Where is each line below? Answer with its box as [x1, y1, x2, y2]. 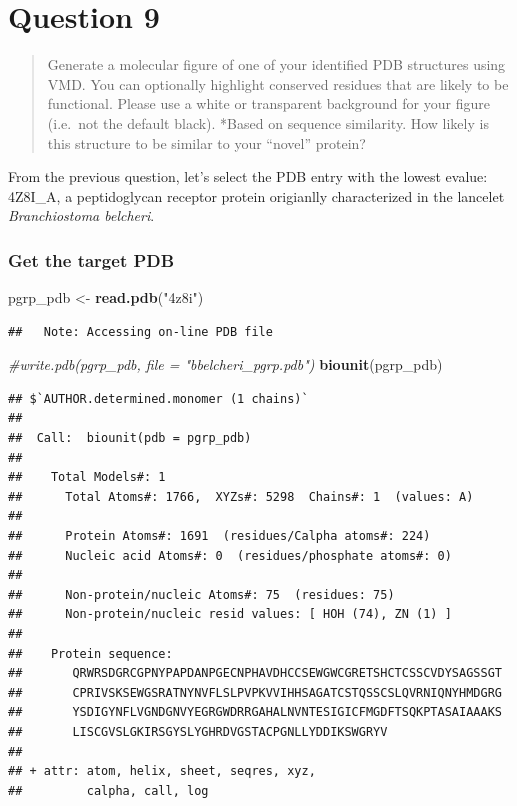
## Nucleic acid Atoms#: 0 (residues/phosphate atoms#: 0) [8, 548, 452, 563]
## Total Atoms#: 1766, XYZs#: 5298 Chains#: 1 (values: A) [8, 489, 474, 504]
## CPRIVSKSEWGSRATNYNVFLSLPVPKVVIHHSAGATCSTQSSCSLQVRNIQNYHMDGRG [8, 685, 502, 700]
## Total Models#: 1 [8, 470, 166, 485]
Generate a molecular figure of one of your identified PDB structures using [47, 54, 506, 75]
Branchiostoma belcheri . [8, 205, 155, 226]
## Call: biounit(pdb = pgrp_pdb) [8, 431, 252, 446]
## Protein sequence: [8, 646, 173, 661]
